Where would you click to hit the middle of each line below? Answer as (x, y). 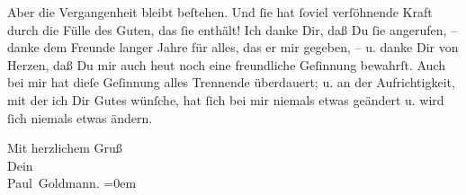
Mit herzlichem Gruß (65, 148)
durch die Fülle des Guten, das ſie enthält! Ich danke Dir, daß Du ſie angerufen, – (233, 29)
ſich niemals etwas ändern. (80, 117)
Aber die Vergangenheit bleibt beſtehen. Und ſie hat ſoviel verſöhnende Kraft (220, 12)
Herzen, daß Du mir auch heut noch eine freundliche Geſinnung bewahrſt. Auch (226, 64)
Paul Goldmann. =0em (72, 183)
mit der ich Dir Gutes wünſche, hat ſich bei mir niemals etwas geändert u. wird (226, 99)
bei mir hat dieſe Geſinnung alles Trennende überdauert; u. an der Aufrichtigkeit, (231, 82)
